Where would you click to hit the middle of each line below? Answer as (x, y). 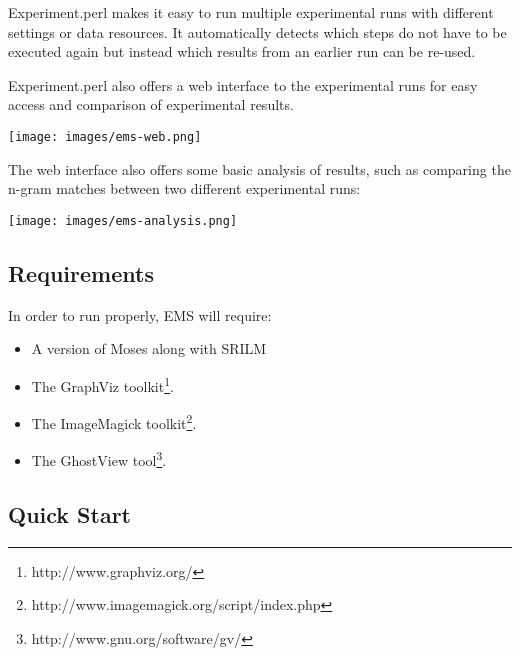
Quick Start (69, 514)
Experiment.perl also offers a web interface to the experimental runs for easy (243, 84)
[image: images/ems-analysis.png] (123, 220)
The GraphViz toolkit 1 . (102, 384)
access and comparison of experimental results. (151, 104)
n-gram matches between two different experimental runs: (184, 188)
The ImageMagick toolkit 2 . (114, 421)
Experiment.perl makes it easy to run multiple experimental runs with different (251, 12)
